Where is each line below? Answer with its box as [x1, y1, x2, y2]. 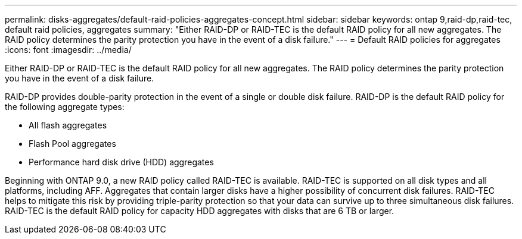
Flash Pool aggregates [29, 139, 116, 149]
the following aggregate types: [5, 102, 125, 112]
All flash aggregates [29, 120, 107, 130]
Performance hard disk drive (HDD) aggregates [29, 157, 214, 167]
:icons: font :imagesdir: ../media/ [5, 45, 132, 55]
